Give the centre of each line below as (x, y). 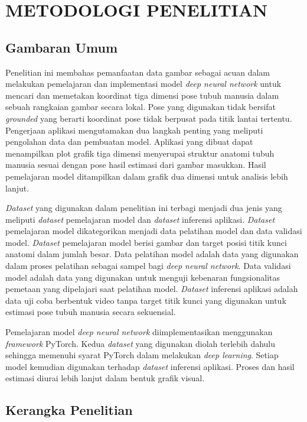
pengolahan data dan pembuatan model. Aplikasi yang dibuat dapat (129, 142)
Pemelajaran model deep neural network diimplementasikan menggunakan (139, 332)
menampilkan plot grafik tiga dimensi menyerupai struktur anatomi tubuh (140, 153)
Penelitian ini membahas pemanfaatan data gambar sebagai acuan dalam (138, 72)
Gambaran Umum (62, 47)
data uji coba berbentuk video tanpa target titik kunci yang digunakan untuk (146, 300)
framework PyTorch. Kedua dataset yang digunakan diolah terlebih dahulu (141, 343)
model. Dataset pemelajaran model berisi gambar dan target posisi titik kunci (146, 242)
